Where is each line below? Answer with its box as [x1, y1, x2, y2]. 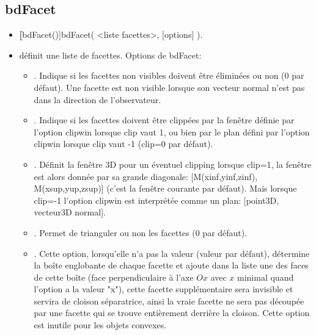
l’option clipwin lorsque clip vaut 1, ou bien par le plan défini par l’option [34, 125, 310, 138]
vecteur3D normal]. [34, 206, 106, 218]
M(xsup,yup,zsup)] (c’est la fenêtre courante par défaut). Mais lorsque [34, 182, 297, 195]
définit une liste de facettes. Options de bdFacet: [19, 48, 202, 61]
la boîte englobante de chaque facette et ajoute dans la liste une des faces [34, 259, 309, 272]
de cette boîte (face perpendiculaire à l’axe [34, 270, 194, 283]
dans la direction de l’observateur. [34, 93, 161, 106]
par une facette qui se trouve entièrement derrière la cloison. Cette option [34, 306, 310, 319]
